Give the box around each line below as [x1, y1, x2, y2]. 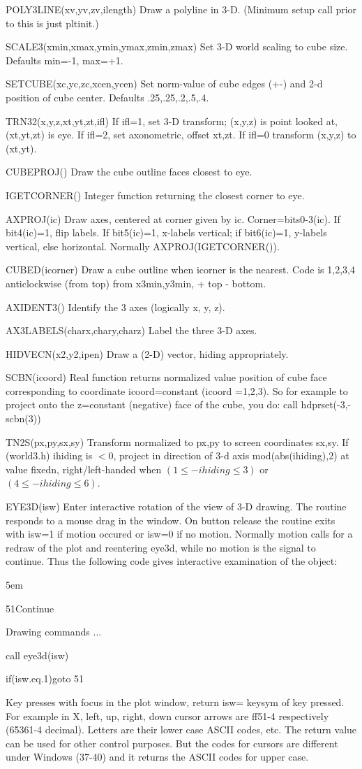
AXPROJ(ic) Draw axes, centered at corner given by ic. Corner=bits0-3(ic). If [6, 211, 340, 226]
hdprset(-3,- [301, 397, 352, 412]
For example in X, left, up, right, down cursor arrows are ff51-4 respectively [6, 708, 329, 723]
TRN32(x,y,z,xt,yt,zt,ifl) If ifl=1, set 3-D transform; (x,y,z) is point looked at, [6, 113, 338, 128]
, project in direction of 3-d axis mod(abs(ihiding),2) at [113, 448, 349, 463]
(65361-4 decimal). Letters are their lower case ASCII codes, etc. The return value [6, 722, 357, 737]
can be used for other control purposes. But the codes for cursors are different [6, 735, 338, 750]
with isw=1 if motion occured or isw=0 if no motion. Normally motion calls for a [6, 526, 353, 541]
